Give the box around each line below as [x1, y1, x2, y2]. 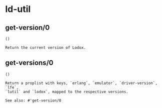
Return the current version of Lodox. [5, 45, 86, 50]
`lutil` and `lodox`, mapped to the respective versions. [5, 89, 128, 94]
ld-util [5, 3, 31, 15]
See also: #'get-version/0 [5, 98, 61, 103]
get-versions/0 [5, 59, 53, 67]
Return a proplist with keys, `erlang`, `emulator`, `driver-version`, [5, 81, 157, 86]
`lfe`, [5, 85, 19, 90]
